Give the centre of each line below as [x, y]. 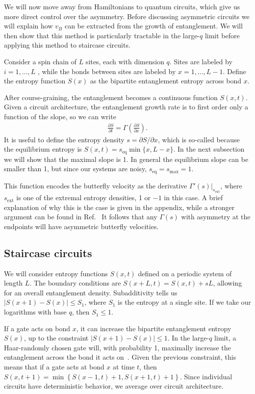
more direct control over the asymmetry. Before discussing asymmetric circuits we [127, 16]
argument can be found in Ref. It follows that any [81, 217]
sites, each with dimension [125, 61]
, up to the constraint [56, 338]
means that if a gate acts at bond [54, 367]
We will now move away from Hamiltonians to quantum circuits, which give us [122, 6]
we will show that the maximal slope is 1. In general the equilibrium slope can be [126, 159]
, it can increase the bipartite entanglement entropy [154, 328]
